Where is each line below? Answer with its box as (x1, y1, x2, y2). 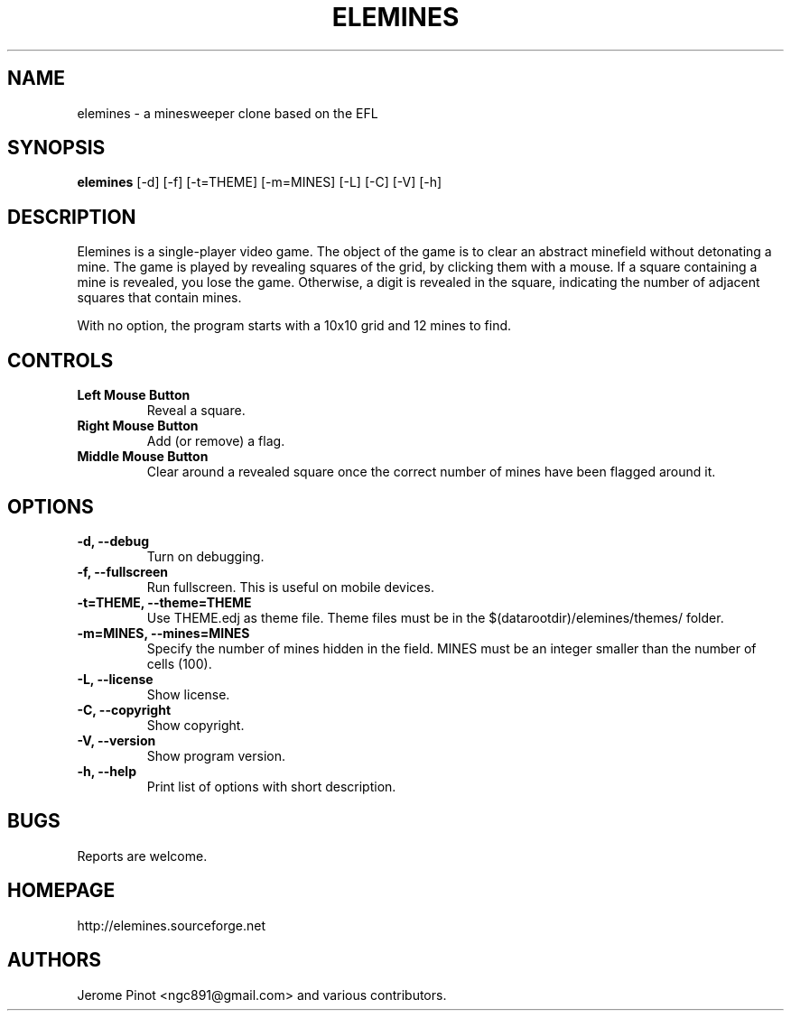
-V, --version (77, 732, 156, 748)
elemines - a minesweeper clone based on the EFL (77, 105, 378, 121)
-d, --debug (77, 532, 149, 549)
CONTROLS (7, 348, 114, 372)
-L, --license (77, 671, 154, 687)
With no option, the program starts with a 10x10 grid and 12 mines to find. (77, 318, 512, 334)
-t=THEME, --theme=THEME (77, 594, 252, 610)
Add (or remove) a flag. (146, 433, 285, 449)
